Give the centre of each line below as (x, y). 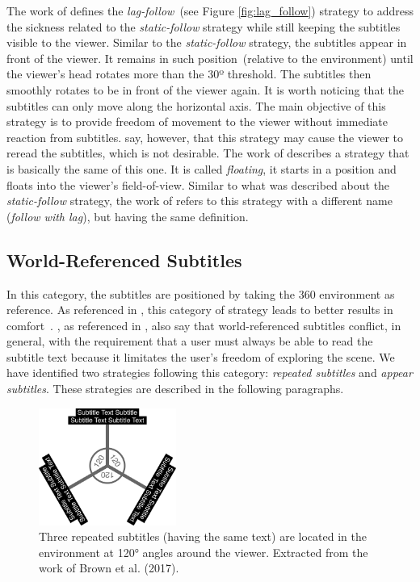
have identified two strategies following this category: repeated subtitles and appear (210, 373)
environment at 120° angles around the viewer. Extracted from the (204, 552)
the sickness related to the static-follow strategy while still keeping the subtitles (204, 26)
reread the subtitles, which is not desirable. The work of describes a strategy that (208, 153)
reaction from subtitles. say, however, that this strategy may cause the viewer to (205, 137)
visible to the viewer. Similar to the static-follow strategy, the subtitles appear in (207, 42)
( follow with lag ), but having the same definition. (128, 216)
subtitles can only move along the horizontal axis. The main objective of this (196, 105)
